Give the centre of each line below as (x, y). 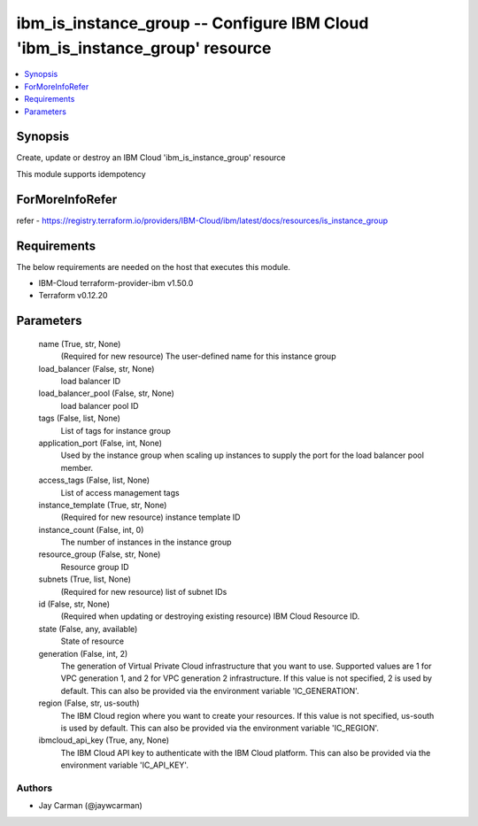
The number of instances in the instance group (146, 542)
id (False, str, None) (74, 604)
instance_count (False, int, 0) (91, 529)
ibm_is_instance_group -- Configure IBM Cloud (193, 23)
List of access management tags (120, 492)
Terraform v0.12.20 (73, 296)
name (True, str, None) (80, 344)
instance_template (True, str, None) (103, 505)
